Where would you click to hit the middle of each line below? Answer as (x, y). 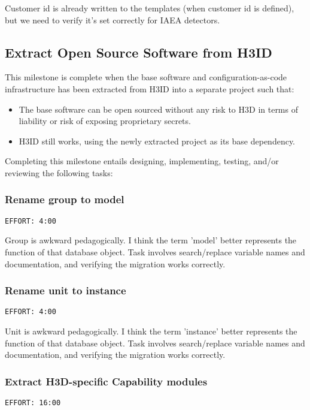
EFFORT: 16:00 (33, 403)
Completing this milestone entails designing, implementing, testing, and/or (142, 161)
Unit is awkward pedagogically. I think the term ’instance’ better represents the (151, 331)
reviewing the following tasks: (59, 172)
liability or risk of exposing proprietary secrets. (105, 121)
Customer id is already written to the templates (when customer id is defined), (150, 8)
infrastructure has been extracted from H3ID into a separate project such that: (150, 88)
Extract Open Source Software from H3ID (139, 52)
